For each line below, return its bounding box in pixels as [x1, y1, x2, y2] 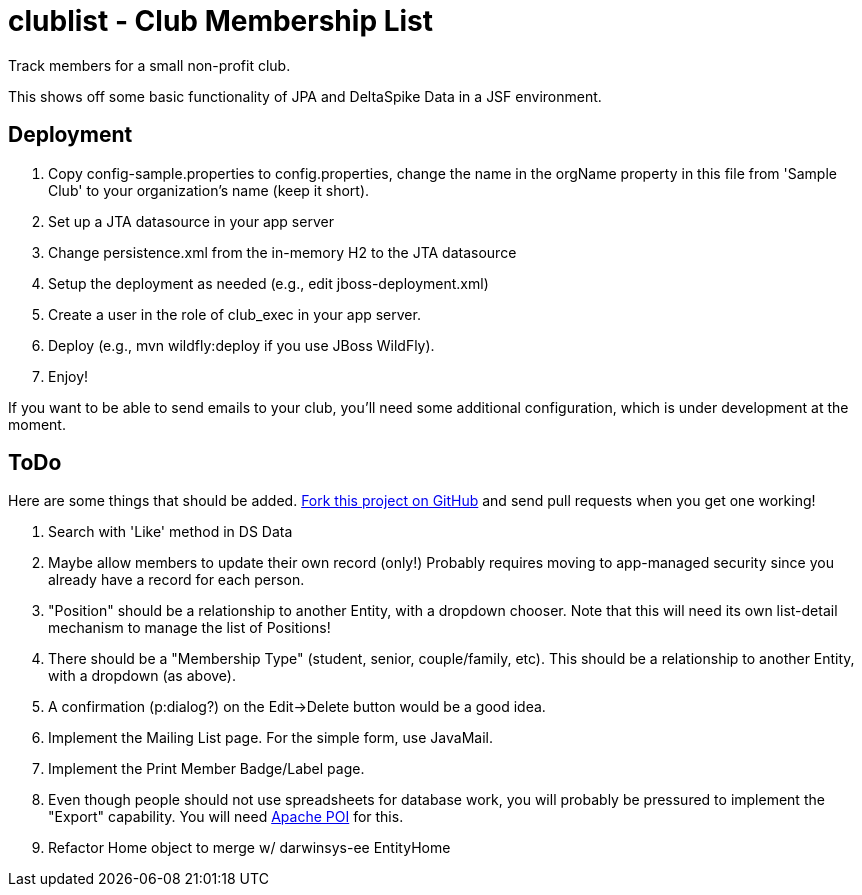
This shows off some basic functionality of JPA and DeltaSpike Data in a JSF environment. [8, 87, 602, 105]
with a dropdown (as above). [48, 667, 236, 685]
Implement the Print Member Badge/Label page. [48, 760, 365, 778]
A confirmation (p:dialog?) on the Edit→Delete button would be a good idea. [48, 698, 546, 716]
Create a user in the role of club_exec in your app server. [48, 305, 421, 323]
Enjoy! [48, 367, 89, 385]
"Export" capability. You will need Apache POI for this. [48, 808, 404, 826]
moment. [8, 415, 66, 433]
